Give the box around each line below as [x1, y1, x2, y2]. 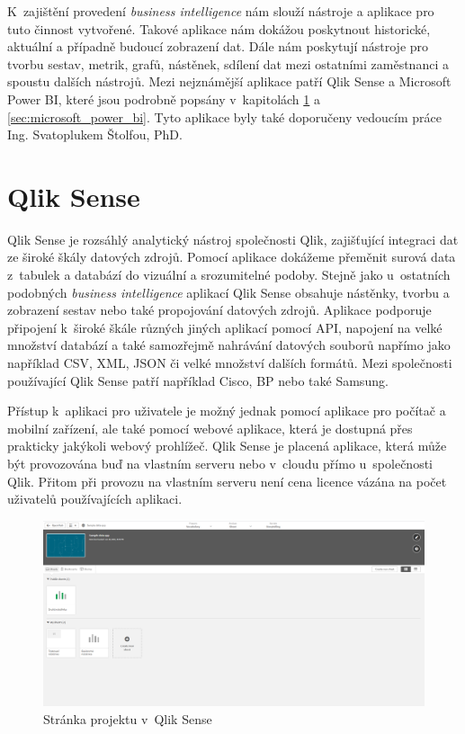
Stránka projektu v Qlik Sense [43, 709, 212, 728]
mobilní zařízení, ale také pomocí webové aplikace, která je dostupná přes [7, 418, 413, 437]
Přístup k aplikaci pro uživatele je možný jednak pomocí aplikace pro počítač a [7, 401, 446, 420]
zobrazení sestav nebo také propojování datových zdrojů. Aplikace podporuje [7, 300, 432, 319]
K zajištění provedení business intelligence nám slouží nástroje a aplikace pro [7, 2, 434, 20]
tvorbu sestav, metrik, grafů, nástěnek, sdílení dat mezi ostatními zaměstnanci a [7, 54, 449, 73]
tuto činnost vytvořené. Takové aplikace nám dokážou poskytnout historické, [7, 19, 431, 38]
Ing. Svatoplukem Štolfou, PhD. [7, 125, 183, 144]
